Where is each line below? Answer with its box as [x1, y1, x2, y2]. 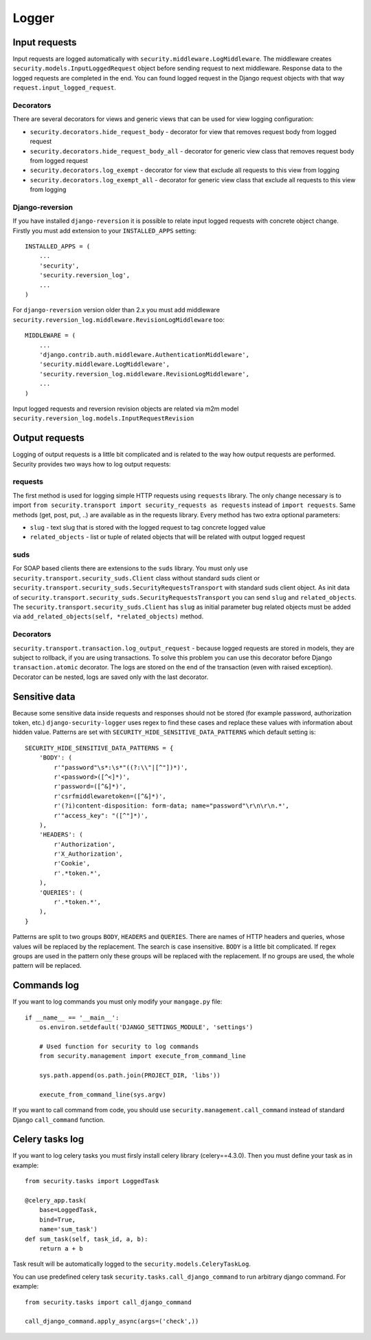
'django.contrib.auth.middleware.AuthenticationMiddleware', [38, 351, 250, 358]
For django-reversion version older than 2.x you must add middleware [12, 306, 220, 314]
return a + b [38, 1244, 83, 1252]
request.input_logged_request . [12, 83, 117, 92]
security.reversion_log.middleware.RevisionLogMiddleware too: [12, 315, 225, 323]
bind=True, [38, 1215, 76, 1224]
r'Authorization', [54, 840, 116, 848]
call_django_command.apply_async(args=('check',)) [25, 1317, 199, 1326]
